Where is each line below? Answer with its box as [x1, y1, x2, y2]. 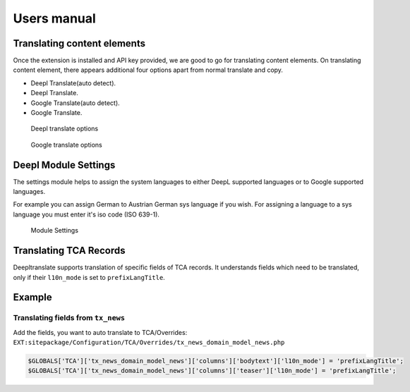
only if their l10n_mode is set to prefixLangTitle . [13, 273, 165, 281]
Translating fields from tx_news [13, 313, 126, 323]
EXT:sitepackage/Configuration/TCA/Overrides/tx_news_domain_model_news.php [13, 338, 285, 347]
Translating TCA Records [13, 245, 126, 257]
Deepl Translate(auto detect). [30, 78, 116, 87]
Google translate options [30, 140, 102, 149]
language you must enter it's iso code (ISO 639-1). [13, 210, 160, 219]
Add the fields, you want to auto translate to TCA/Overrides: [13, 328, 188, 336]
